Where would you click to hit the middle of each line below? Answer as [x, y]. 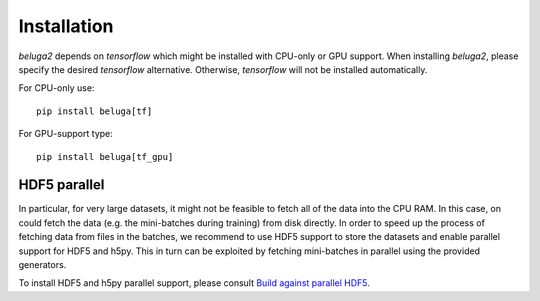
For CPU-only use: [56, 88]
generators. [42, 264]
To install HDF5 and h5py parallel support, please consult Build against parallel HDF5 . [194, 283]
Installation [66, 26]
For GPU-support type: [66, 134]
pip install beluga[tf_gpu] [105, 156]
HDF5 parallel [61, 185]
